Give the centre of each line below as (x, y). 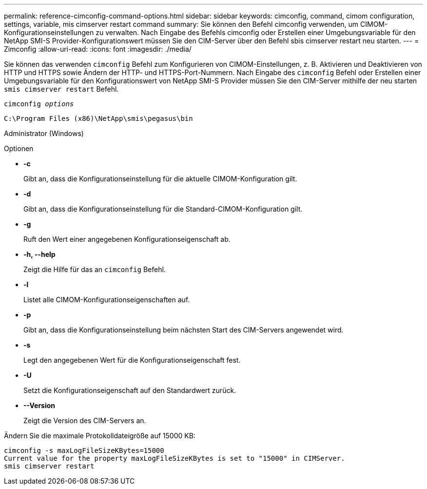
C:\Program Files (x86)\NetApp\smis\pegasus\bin (98, 118)
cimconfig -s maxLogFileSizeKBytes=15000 (84, 450)
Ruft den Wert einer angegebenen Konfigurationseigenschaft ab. (127, 239)
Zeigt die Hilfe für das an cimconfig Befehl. (95, 269)
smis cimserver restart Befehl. (61, 89)
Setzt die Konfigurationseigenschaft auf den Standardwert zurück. (130, 390)
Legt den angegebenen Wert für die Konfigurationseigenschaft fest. (132, 360)
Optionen (19, 148)
